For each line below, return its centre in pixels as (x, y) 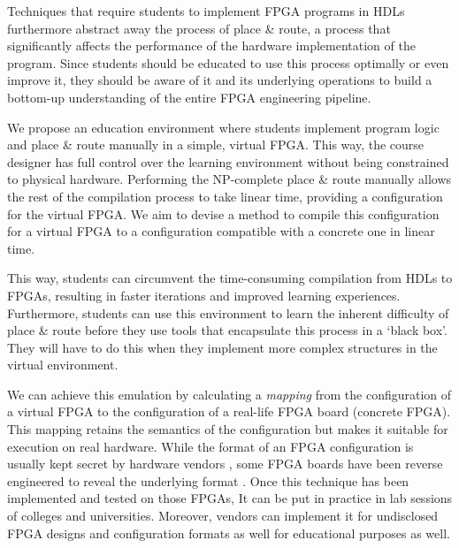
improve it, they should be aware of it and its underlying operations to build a (220, 80)
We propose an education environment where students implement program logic (223, 127)
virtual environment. (63, 365)
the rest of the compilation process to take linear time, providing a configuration (225, 196)
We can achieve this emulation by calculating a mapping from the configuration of (229, 394)
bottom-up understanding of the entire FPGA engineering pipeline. (189, 97)
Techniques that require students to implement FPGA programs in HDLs (206, 11)
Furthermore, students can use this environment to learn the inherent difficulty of (228, 312)
